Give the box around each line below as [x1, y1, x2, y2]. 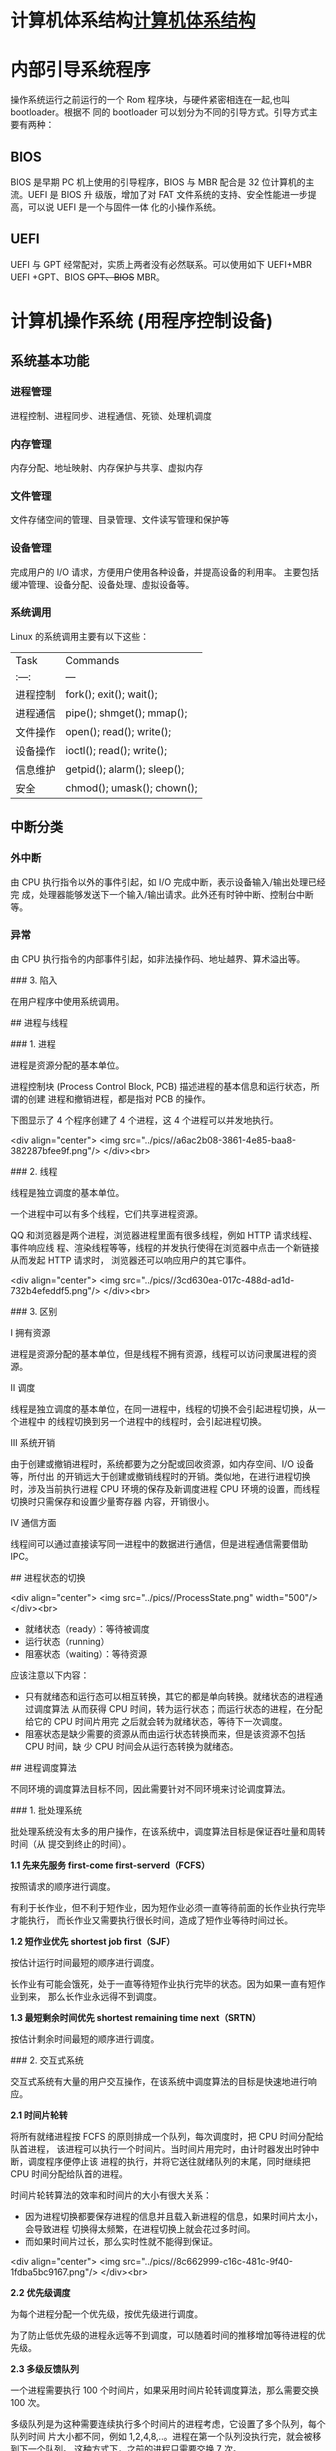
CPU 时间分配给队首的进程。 [10, 2167, 128, 2180]
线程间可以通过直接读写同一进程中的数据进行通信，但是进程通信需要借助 [10, 1537, 308, 1550]
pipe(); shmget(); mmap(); [65, 706, 188, 720]
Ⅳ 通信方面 [10, 1516, 57, 1528]
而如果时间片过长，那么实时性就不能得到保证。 [24, 2235, 218, 2247]
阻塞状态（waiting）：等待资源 [24, 1647, 148, 1660]
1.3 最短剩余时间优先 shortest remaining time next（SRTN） [10, 2011, 262, 2023]
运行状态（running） [24, 1635, 110, 1647]
